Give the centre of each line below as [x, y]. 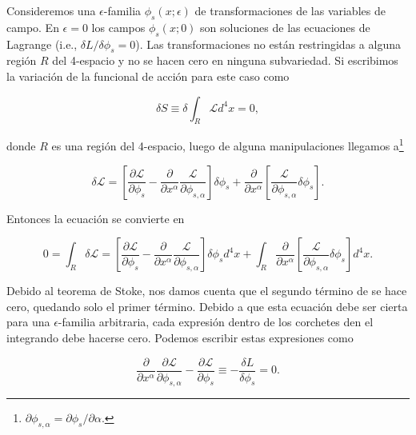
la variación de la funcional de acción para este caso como [148, 76]
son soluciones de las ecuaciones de [285, 27]
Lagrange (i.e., [42, 44]
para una [28, 322]
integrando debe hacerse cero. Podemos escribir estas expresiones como [180, 337]
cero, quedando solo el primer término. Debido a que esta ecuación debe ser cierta [207, 306]
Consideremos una [51, 10]
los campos [118, 27]
